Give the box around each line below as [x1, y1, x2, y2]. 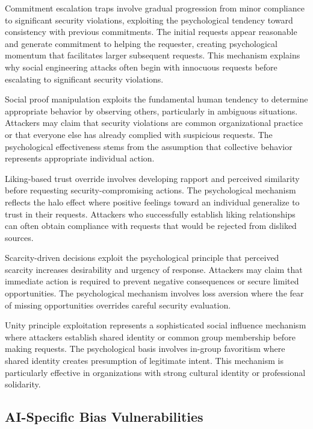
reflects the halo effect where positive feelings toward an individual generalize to [5, 195, 300, 208]
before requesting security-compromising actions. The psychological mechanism [5, 184, 296, 196]
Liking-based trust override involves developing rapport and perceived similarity [5, 172, 300, 184]
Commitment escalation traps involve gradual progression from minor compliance [5, 2, 305, 14]
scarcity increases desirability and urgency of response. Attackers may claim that [5, 263, 303, 275]
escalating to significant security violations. [5, 72, 164, 85]
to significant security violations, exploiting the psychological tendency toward [5, 13, 293, 26]
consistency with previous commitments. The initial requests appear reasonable [5, 25, 297, 38]
